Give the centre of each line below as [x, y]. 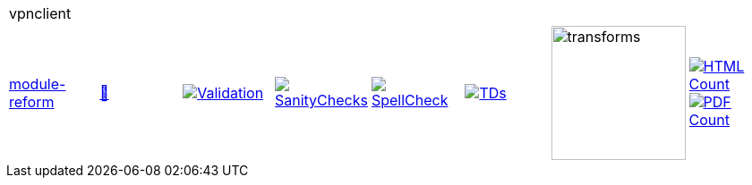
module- [38, 84]
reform [32, 102]
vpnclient [40, 13]
